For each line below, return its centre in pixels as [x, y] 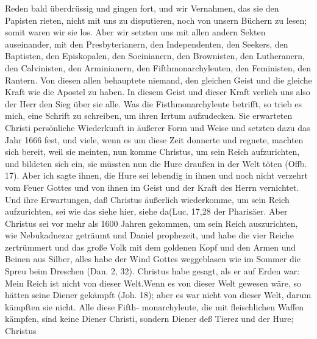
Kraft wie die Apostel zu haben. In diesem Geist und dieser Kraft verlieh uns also [158, 92]
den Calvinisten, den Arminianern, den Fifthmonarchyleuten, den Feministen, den [158, 67]
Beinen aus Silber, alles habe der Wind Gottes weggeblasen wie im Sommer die [153, 259]
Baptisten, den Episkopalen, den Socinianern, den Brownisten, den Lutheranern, [155, 56]
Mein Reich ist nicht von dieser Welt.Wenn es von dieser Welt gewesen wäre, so [153, 283]
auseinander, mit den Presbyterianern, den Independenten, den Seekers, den [147, 44]
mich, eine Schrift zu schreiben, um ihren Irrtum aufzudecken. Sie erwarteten [149, 116]
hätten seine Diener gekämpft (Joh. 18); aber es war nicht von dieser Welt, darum [158, 295]
